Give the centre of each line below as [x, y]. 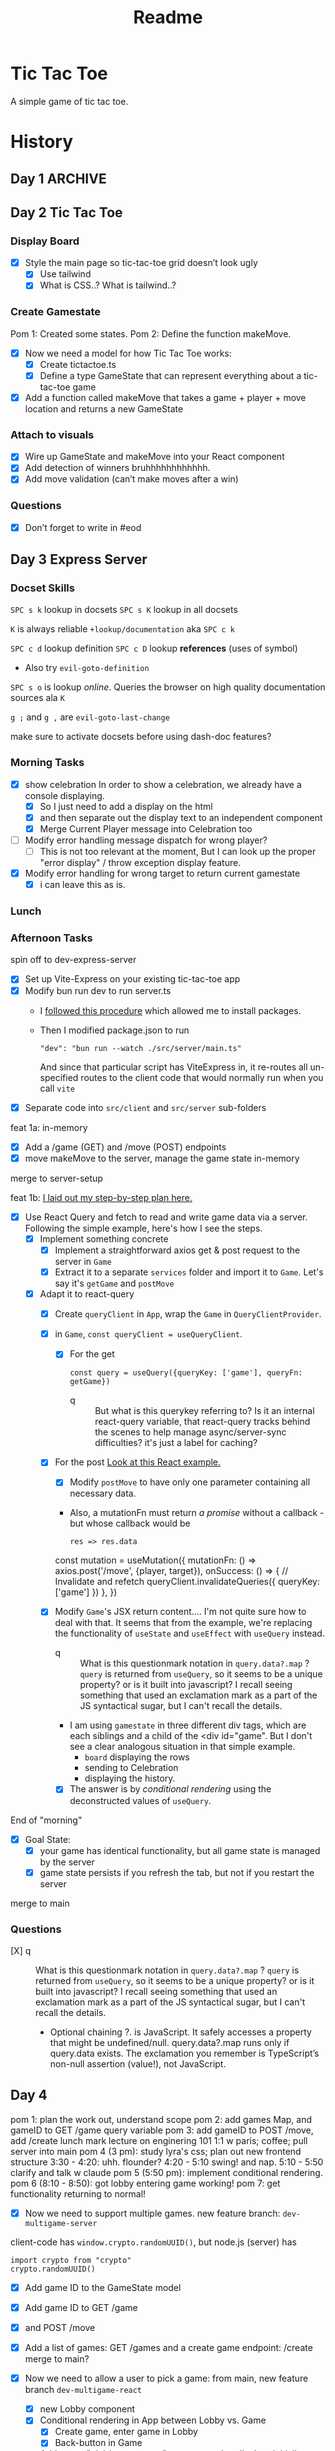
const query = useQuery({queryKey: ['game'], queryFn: [186, 1373]
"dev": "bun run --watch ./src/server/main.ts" [140, 1048]
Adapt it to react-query [87, 1294]
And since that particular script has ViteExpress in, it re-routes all [173, 1067]
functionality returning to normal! [78, 2193]
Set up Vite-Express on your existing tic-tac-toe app [132, 979]
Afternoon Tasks [51, 938]
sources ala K [37, 698]
